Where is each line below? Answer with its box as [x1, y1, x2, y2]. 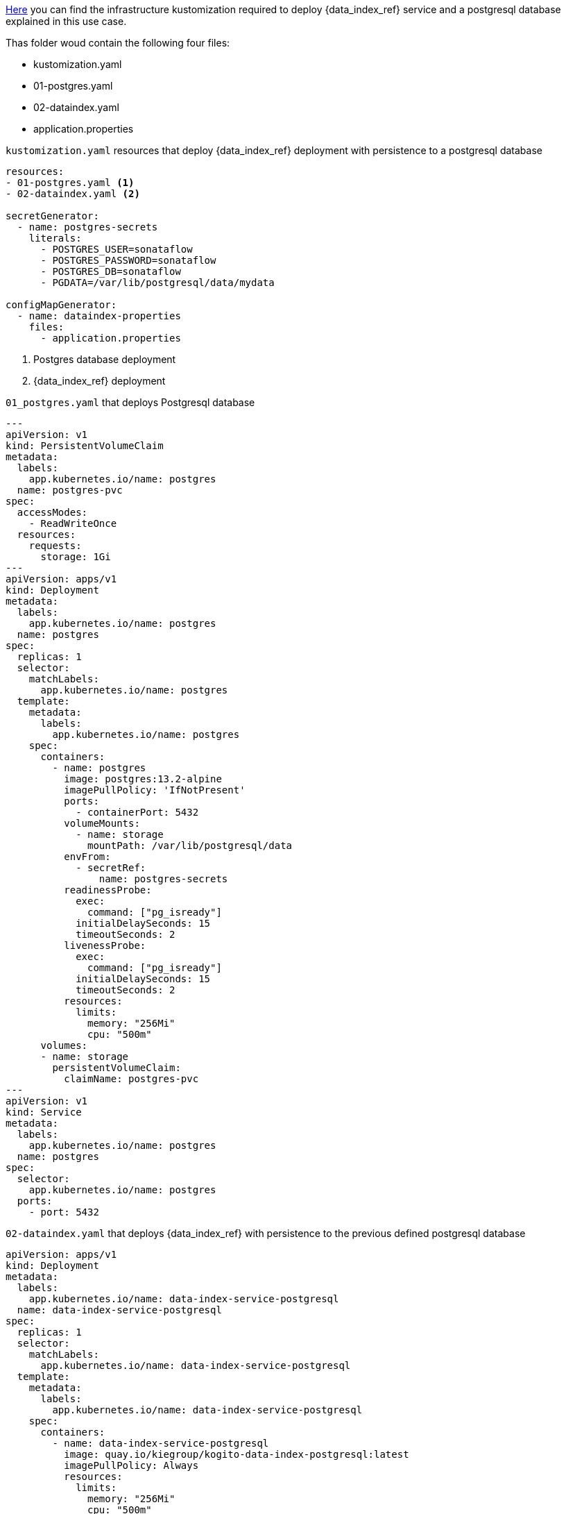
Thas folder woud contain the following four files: [6, 37, 230, 49]
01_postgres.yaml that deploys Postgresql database [6, 396, 255, 408]
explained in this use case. [6, 15, 127, 27]
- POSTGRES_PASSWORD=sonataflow [40, 255, 216, 266]
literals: [28, 233, 82, 244]
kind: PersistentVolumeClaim [6, 440, 164, 451]
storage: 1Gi [40, 551, 111, 562]
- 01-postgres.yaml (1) [6, 177, 135, 188]
